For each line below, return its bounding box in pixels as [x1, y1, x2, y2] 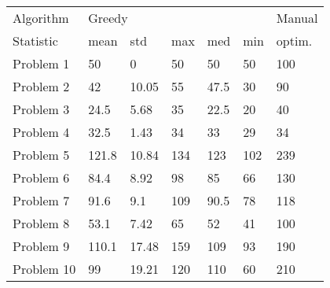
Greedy [88, 9, 128, 27]
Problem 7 [13, 191, 70, 209]
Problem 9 [13, 237, 70, 255]
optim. [276, 31, 313, 50]
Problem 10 [13, 260, 76, 278]
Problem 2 [13, 77, 70, 95]
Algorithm [13, 9, 69, 27]
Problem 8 [13, 214, 70, 232]
